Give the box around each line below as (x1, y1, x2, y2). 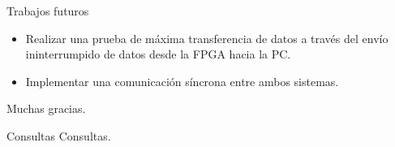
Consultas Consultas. (6, 127, 111, 144)
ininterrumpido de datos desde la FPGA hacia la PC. (25, 45, 291, 63)
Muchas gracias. (6, 100, 86, 117)
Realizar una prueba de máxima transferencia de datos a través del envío (25, 29, 389, 46)
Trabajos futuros (6, 2, 89, 19)
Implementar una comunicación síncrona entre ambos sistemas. (25, 72, 339, 89)
